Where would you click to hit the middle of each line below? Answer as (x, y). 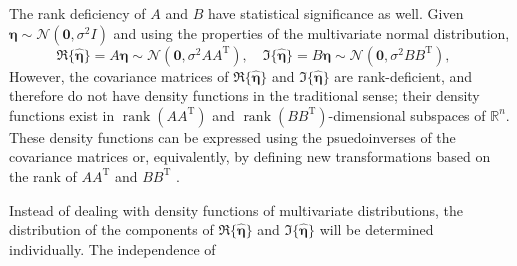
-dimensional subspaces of (407, 114)
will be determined (376, 229)
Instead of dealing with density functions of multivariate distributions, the (236, 209)
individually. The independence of (112, 248)
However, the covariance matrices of (119, 75)
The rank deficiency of (77, 13)
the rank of (43, 175)
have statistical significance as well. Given (335, 13)
